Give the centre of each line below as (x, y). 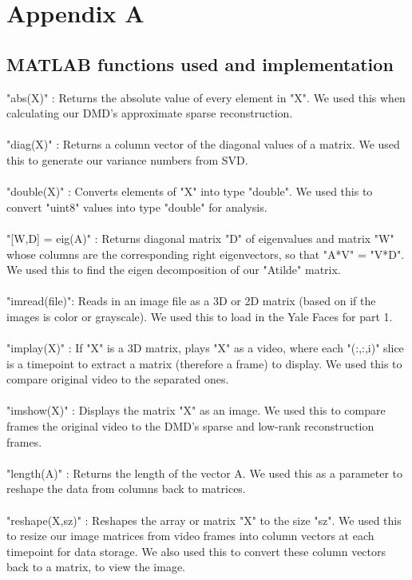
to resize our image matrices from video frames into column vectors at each (190, 536)
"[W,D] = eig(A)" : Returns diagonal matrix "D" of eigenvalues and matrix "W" (200, 238)
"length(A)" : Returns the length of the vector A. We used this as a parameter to (205, 473)
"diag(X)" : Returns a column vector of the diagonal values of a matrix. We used (203, 144)
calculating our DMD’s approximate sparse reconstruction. (150, 113)
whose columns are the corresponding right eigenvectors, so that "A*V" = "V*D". (206, 254)
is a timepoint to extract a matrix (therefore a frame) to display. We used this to (204, 363)
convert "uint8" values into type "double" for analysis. (137, 207)
